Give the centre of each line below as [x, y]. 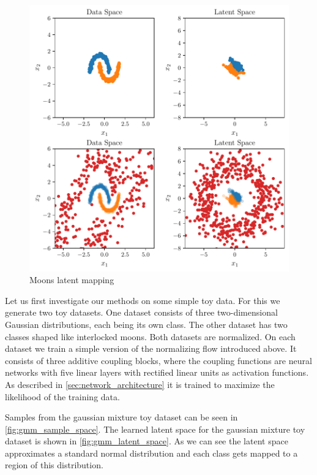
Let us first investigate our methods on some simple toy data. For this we [143, 300]
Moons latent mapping [72, 280]
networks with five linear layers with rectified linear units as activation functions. [157, 372]
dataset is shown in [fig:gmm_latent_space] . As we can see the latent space [147, 441]
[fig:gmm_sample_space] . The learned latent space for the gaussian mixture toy [155, 429]
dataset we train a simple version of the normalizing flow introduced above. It [151, 348]
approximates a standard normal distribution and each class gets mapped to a [151, 453]
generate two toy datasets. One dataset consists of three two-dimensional [141, 312]
